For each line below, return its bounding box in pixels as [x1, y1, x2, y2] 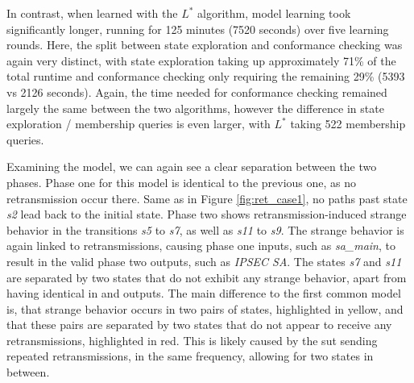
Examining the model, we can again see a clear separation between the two [6, 158, 377, 175]
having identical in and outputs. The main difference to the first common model [6, 285, 401, 302]
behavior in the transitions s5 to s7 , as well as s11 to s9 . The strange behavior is [6, 221, 404, 238]
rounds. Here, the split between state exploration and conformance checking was [6, 36, 403, 53]
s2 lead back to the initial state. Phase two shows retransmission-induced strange [6, 206, 407, 223]
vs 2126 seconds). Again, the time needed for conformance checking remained [6, 83, 387, 100]
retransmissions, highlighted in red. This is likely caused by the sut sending [6, 331, 378, 348]
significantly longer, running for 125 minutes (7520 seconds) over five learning [6, 20, 389, 37]
